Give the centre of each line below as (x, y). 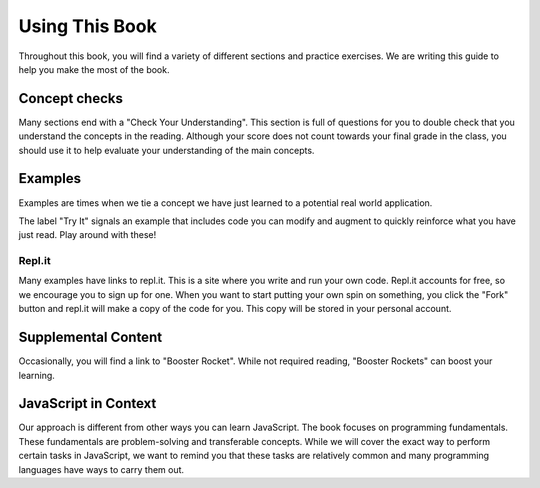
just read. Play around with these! (87, 235)
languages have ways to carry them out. (101, 469)
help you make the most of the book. (94, 69)
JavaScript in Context (87, 403)
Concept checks (71, 98)
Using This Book (87, 26)
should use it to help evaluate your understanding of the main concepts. (166, 150)
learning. (36, 375)
